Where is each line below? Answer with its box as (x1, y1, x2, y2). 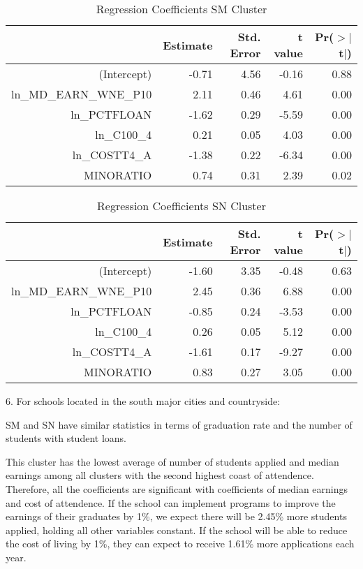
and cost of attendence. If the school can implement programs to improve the (6, 495, 336, 510)
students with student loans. (6, 431, 126, 445)
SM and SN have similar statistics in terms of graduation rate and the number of (6, 417, 353, 431)
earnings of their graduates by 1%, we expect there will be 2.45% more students (6, 509, 347, 524)
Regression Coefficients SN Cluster (97, 198, 266, 214)
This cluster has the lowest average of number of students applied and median (6, 454, 339, 468)
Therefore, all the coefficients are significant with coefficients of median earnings (6, 481, 348, 496)
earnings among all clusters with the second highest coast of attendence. (6, 468, 314, 482)
